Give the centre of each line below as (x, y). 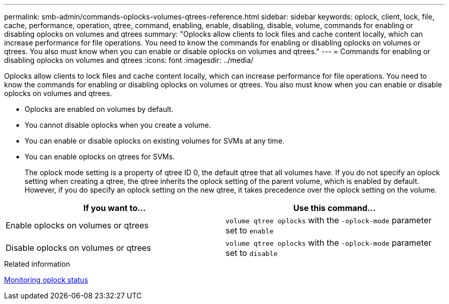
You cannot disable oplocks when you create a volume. (118, 125)
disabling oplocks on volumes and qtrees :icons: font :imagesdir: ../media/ (129, 60)
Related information (37, 264)
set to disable (252, 253)
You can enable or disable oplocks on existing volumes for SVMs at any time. (155, 141)
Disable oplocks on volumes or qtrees (78, 248)
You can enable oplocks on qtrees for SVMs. (100, 157)
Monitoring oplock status (46, 280)
